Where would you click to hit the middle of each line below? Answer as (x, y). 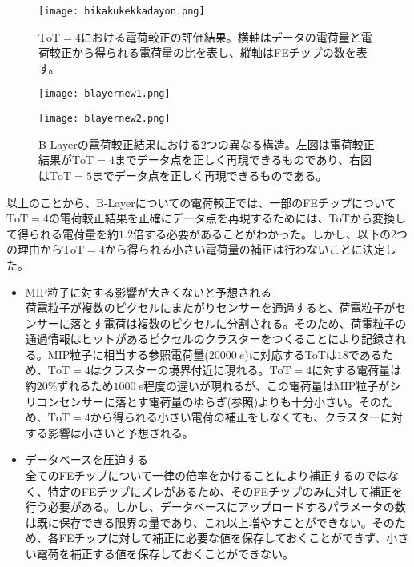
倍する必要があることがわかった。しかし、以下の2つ (270, 233)
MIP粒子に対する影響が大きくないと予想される (149, 291)
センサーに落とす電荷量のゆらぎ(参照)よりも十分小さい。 (209, 401)
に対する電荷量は (357, 370)
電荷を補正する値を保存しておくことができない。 (165, 553)
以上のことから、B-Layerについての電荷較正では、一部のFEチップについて (201, 202)
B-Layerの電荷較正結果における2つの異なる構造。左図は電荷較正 (207, 144)
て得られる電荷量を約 (62, 233)
